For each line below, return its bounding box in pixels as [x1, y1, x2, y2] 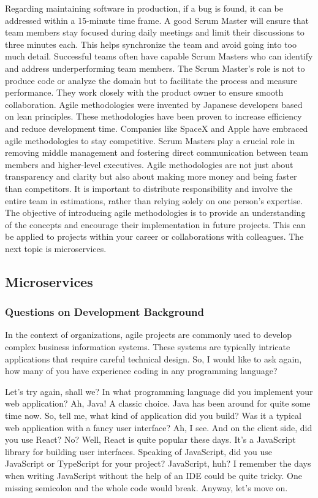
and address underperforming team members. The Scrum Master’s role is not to [5, 61, 305, 74]
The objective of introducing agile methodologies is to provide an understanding [5, 206, 306, 219]
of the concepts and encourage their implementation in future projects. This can [5, 218, 306, 231]
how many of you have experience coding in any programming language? [5, 364, 278, 377]
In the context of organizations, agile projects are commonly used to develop [5, 328, 292, 341]
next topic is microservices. [5, 242, 107, 255]
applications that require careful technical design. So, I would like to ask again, [5, 352, 302, 365]
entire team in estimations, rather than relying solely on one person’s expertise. [5, 194, 303, 207]
